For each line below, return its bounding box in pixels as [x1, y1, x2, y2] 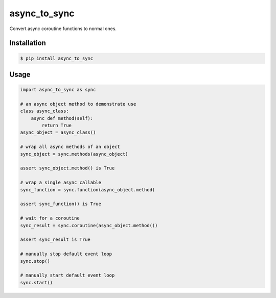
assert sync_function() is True [20, 201, 102, 207]
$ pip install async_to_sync [20, 55, 94, 61]
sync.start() [20, 280, 53, 285]
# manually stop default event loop [20, 251, 112, 257]
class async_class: [20, 108, 69, 114]
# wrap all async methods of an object [20, 144, 120, 150]
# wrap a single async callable [20, 180, 102, 186]
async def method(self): [31, 115, 94, 121]
